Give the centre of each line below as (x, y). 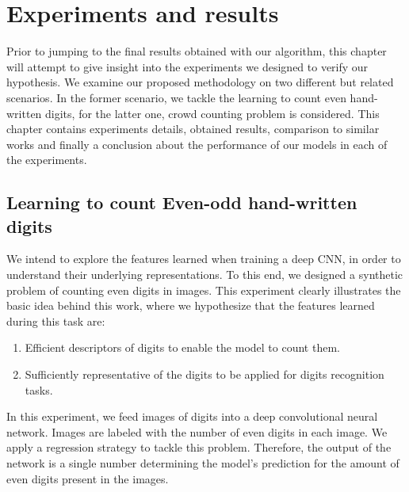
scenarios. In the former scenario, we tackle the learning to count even (176, 97)
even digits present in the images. (88, 478)
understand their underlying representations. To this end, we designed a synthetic (205, 275)
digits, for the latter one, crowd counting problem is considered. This (212, 113)
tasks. (39, 389)
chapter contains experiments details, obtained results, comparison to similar (193, 129)
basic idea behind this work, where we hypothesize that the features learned (191, 305)
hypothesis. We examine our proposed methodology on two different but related (200, 82)
